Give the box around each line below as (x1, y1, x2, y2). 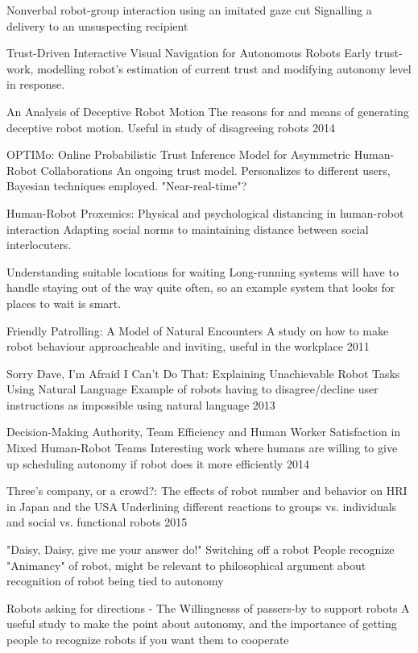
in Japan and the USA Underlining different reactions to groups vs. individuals (6, 497, 397, 514)
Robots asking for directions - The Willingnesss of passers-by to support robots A (6, 599, 410, 616)
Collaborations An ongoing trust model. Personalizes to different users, (40, 161, 391, 178)
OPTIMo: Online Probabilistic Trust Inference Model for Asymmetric (6, 146, 351, 163)
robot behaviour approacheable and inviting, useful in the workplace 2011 (6, 338, 370, 355)
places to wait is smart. (6, 294, 122, 311)
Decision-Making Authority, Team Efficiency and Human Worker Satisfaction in (6, 423, 401, 440)
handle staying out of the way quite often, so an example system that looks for (6, 279, 395, 296)
